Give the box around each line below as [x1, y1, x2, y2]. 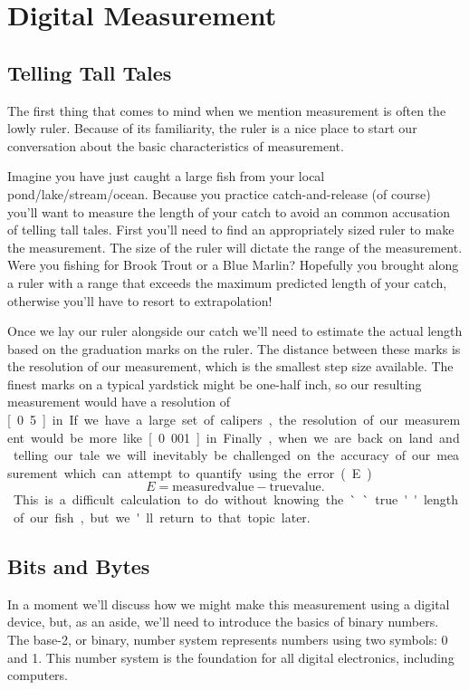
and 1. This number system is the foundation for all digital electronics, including [7, 647, 455, 666]
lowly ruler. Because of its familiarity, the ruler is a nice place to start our [7, 119, 417, 138]
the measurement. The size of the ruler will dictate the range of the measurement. [7, 237, 463, 256]
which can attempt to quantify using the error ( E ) [63, 463, 372, 482]
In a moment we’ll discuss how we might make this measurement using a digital [7, 594, 450, 613]
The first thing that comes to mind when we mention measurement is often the [7, 101, 446, 120]
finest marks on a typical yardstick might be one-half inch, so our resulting [7, 374, 422, 393]
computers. [7, 666, 69, 685]
